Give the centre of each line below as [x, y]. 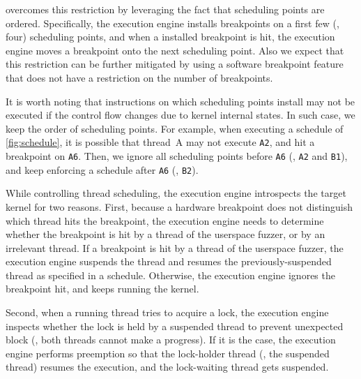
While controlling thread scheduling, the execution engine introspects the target [176, 193]
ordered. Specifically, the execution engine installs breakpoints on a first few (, [172, 23]
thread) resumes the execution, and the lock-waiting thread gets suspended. [167, 367]
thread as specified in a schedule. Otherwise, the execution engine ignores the [170, 275]
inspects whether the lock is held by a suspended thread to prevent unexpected [175, 326]
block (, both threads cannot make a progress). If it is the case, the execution [171, 340]
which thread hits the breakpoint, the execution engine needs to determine [165, 220]
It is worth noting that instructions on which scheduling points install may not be [180, 101]
